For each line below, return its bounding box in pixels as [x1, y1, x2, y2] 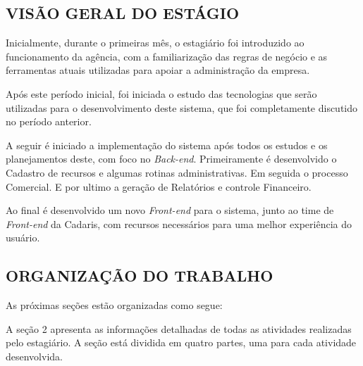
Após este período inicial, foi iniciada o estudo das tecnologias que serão [6, 86, 317, 101]
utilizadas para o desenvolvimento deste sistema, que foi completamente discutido [6, 100, 358, 115]
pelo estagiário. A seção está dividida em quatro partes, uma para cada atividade [6, 335, 357, 350]
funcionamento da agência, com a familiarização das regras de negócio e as [6, 49, 328, 63]
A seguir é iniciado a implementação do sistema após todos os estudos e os [6, 137, 328, 152]
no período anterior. [6, 114, 92, 129]
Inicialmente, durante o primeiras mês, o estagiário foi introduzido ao [6, 35, 304, 50]
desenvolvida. [6, 348, 63, 363]
